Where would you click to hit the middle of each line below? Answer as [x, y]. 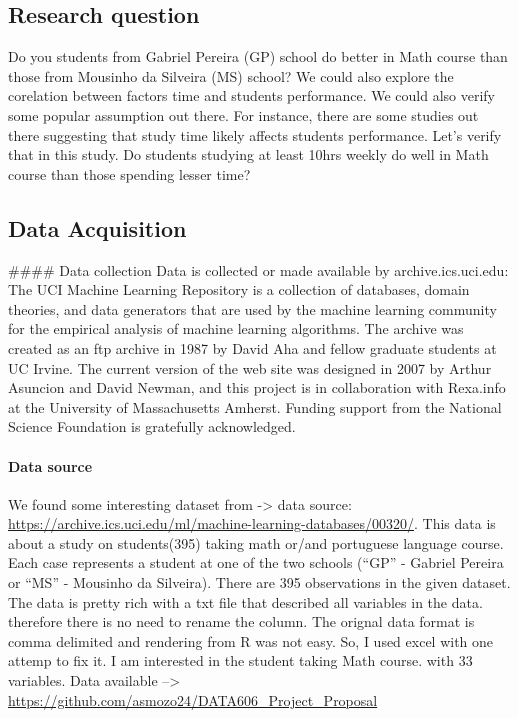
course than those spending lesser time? [129, 173]
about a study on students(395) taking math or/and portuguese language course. [256, 542]
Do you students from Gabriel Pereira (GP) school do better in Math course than [258, 56]
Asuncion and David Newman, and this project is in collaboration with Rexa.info [257, 387]
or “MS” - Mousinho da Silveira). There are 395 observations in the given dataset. [259, 582]
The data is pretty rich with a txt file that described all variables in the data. [245, 601]
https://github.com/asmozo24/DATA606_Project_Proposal [193, 699]
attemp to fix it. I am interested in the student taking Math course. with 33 [240, 660]
